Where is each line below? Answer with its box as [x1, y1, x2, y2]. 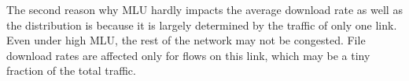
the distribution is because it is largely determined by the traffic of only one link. [6, 16, 397, 33]
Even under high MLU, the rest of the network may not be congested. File [6, 32, 366, 48]
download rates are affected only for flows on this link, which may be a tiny [6, 47, 370, 63]
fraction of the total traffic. [6, 62, 136, 79]
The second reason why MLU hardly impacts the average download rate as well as [6, 2, 403, 17]
